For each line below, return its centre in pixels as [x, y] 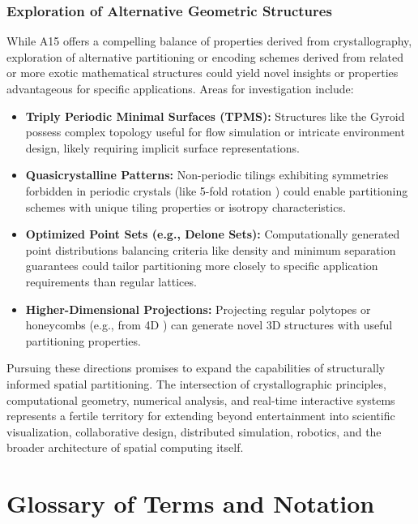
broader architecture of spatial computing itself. [125, 447]
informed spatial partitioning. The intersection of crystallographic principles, [196, 383]
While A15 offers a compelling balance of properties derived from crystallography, [209, 41]
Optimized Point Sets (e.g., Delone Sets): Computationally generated [213, 234]
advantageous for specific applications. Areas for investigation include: [180, 88]
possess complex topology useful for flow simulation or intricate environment [215, 132]
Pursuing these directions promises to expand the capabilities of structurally [196, 368]
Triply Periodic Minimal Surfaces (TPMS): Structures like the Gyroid [215, 116]
